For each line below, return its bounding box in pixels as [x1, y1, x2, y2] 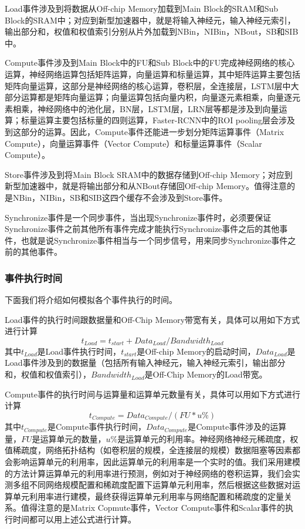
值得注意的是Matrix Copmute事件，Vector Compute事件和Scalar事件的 [21, 501, 286, 514]
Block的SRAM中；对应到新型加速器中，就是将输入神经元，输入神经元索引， [5, 14, 296, 26]
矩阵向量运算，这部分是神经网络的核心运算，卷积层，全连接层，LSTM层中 [5, 79, 291, 92]
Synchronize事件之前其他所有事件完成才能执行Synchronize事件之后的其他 [5, 223, 280, 235]
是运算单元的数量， [32, 432, 106, 444]
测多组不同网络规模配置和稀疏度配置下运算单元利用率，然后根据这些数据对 [5, 479, 292, 491]
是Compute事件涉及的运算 [188, 420, 287, 433]
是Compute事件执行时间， [47, 420, 146, 433]
